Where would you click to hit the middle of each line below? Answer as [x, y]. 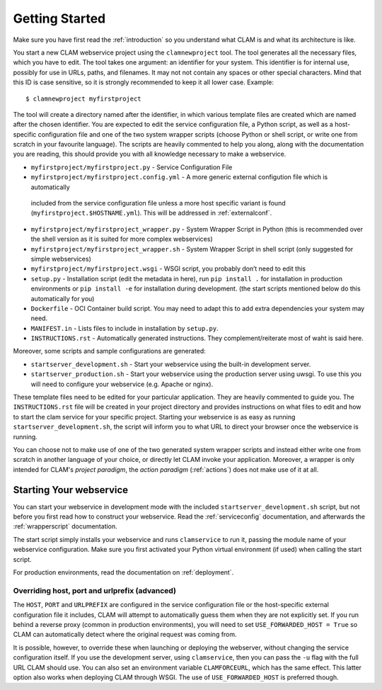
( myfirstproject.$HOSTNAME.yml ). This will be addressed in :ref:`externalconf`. [151, 213]
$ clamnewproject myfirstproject [83, 98]
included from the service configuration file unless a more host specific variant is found [158, 203]
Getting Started [59, 18]
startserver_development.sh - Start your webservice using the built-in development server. [171, 364]
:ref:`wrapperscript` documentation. [65, 526]
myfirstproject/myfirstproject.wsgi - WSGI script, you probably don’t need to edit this [168, 268]
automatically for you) [63, 298]
